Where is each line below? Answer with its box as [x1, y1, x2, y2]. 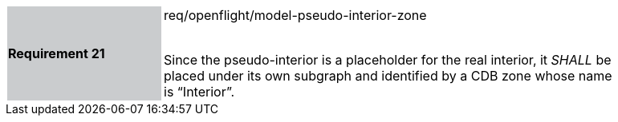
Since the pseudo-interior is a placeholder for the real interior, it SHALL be [164, 52, 612, 68]
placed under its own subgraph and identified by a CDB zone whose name [164, 68, 612, 84]
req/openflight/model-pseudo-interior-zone [164, 7, 427, 23]
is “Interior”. [164, 84, 235, 100]
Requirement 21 [8, 45, 105, 61]
